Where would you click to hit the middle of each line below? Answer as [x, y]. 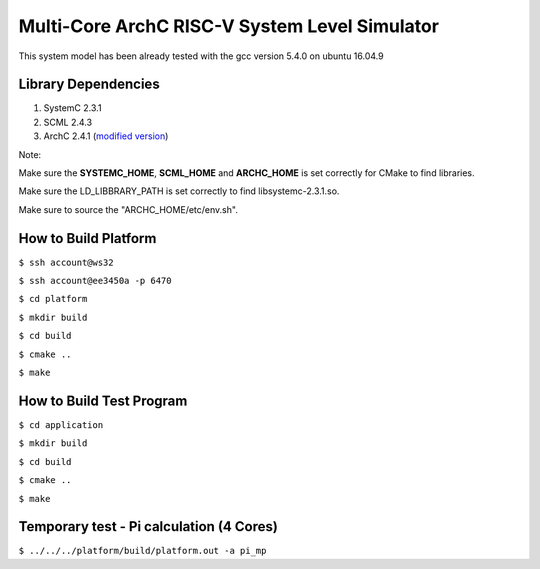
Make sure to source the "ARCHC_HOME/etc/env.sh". [128, 209]
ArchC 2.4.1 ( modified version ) [106, 136]
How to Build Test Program [103, 400]
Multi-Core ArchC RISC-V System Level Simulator [229, 26]
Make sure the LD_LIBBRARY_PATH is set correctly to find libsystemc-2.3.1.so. [179, 191]
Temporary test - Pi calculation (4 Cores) [148, 526]
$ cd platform [53, 299]
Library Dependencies [89, 84]
